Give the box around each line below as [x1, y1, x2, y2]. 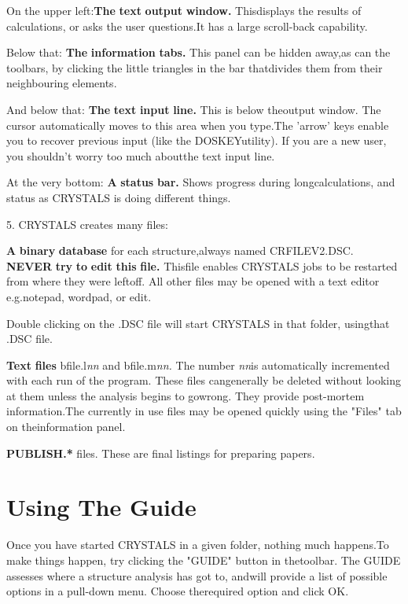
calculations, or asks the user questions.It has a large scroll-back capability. [6, 17, 368, 34]
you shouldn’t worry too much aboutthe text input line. [6, 147, 275, 164]
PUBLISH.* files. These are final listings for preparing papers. [6, 444, 315, 461]
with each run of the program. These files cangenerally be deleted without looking [6, 372, 401, 389]
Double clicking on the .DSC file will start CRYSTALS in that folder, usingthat [6, 315, 390, 331]
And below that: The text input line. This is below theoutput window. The [6, 101, 381, 117]
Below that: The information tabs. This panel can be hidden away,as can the [6, 44, 391, 61]
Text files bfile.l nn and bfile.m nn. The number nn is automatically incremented [6, 356, 390, 373]
